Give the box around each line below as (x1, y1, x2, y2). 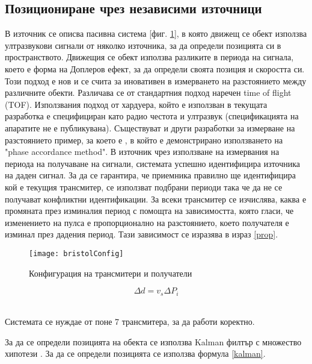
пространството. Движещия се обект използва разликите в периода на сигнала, (5, 51, 294, 63)
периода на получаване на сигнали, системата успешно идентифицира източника (5, 157, 301, 169)
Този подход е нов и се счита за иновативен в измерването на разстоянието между (5, 74, 307, 87)
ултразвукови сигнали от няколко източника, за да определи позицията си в (5, 39, 281, 51)
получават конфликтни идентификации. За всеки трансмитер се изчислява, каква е (5, 192, 307, 205)
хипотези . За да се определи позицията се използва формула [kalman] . (5, 347, 266, 360)
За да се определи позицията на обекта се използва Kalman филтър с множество (5, 335, 302, 348)
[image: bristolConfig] (29, 249, 124, 258)
